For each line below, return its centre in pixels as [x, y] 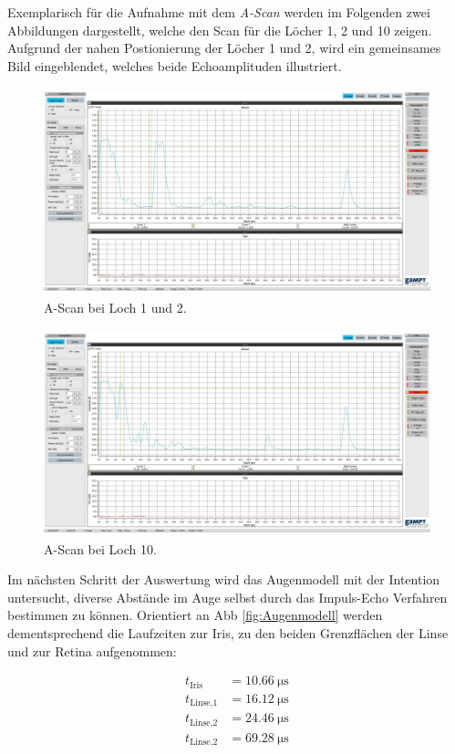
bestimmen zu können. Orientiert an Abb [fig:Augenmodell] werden [195, 615]
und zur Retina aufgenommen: [92, 651]
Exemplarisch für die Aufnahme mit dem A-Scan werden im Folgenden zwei [219, 12]
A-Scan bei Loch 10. [100, 548]
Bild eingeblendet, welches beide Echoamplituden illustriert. [175, 65]
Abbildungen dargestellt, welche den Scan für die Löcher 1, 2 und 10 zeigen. [220, 30]
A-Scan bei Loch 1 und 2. [115, 307]
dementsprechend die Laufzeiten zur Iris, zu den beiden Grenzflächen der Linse [228, 633]
